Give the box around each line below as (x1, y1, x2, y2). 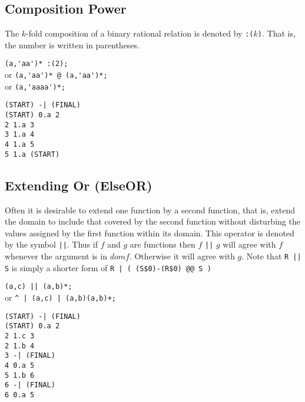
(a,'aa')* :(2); (5, 60, 68, 68)
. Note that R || (241, 250, 301, 262)
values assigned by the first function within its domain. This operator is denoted (5, 226, 294, 239)
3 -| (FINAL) (5, 351, 55, 360)
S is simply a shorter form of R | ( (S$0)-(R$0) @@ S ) (5, 261, 211, 274)
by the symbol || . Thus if (5, 238, 98, 251)
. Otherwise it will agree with (129, 250, 235, 262)
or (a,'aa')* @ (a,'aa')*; (5, 68, 108, 81)
